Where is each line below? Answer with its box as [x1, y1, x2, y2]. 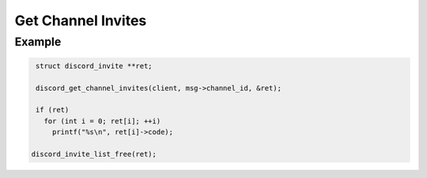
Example [14, 35, 62, 49]
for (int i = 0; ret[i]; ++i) [43, 117, 161, 125]
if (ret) [36, 106, 70, 114]
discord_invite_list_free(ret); [31, 150, 157, 158]
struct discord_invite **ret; [36, 61, 153, 70]
